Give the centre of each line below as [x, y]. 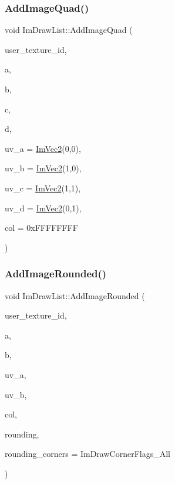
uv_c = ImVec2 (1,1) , [43, 188]
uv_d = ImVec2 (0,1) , [43, 208]
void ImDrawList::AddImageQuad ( [69, 30]
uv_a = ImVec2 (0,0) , [43, 148]
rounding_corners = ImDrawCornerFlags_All [87, 454]
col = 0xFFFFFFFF [41, 228]
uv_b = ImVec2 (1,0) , [43, 168]
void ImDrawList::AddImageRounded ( [75, 295]
